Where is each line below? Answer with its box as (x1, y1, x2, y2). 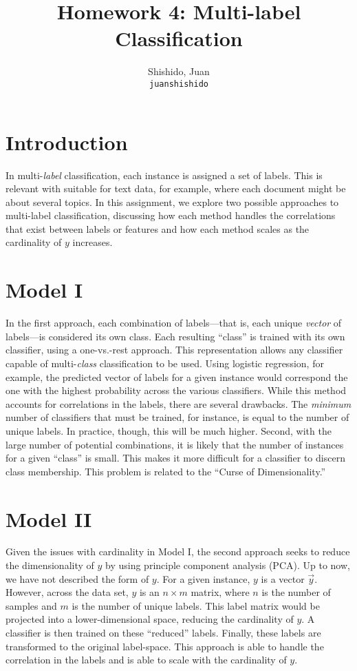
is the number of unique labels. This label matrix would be (72, 598, 320, 612)
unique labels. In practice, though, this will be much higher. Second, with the (6, 423, 332, 437)
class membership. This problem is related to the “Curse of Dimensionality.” (6, 464, 326, 478)
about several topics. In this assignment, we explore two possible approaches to (6, 194, 339, 209)
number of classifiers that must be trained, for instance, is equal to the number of (6, 410, 349, 424)
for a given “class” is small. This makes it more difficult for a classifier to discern (6, 451, 345, 465)
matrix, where (191, 585, 250, 599)
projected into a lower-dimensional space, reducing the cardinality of (6, 612, 294, 626)
